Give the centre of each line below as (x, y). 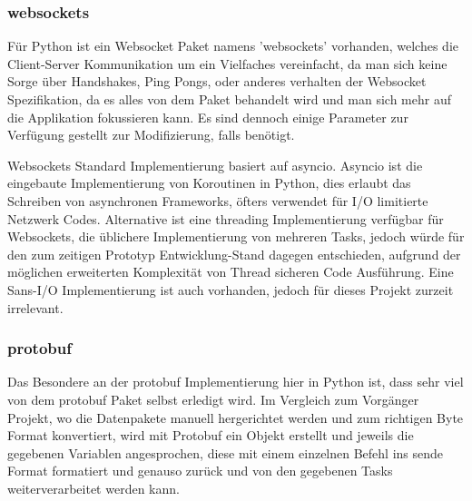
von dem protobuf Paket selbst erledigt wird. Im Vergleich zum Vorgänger (213, 399)
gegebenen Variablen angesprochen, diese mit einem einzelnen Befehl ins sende (226, 452)
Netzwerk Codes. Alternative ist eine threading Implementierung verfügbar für (226, 218)
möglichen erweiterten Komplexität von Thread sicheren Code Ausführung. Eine (231, 272)
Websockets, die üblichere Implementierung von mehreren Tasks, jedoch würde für (236, 236)
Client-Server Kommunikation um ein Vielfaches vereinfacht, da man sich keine (227, 63)
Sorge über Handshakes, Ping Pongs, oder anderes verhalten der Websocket (217, 81)
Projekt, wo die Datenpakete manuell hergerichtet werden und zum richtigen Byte (236, 417)
